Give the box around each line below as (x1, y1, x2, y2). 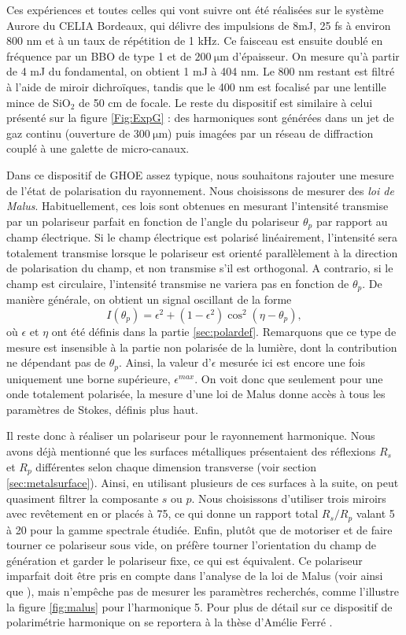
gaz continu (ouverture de (6, 124, 131, 141)
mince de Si (6, 94, 62, 110)
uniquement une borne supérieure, (6, 370, 171, 386)
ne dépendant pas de (6, 354, 106, 371)
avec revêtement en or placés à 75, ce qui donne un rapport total (6, 505, 319, 522)
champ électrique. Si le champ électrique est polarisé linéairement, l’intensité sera (6, 229, 398, 246)
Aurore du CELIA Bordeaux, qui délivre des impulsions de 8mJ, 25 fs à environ (6, 17, 391, 33)
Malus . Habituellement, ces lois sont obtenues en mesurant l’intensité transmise (6, 198, 389, 214)
